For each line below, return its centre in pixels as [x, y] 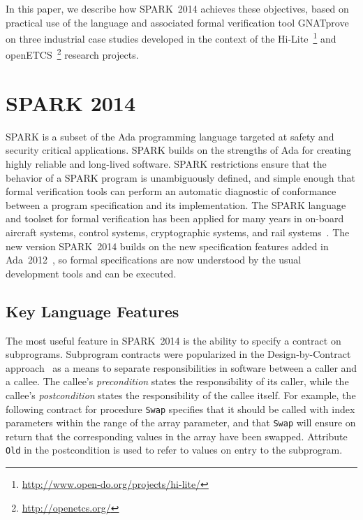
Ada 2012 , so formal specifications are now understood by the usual [154, 260]
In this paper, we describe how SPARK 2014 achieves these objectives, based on [177, 8]
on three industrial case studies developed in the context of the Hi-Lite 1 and [171, 37]
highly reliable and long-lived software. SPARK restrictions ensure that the [166, 164]
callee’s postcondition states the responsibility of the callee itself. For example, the [181, 395]
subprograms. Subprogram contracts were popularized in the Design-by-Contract [178, 354]
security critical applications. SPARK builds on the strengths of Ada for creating [178, 150]
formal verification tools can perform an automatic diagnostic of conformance [171, 191]
